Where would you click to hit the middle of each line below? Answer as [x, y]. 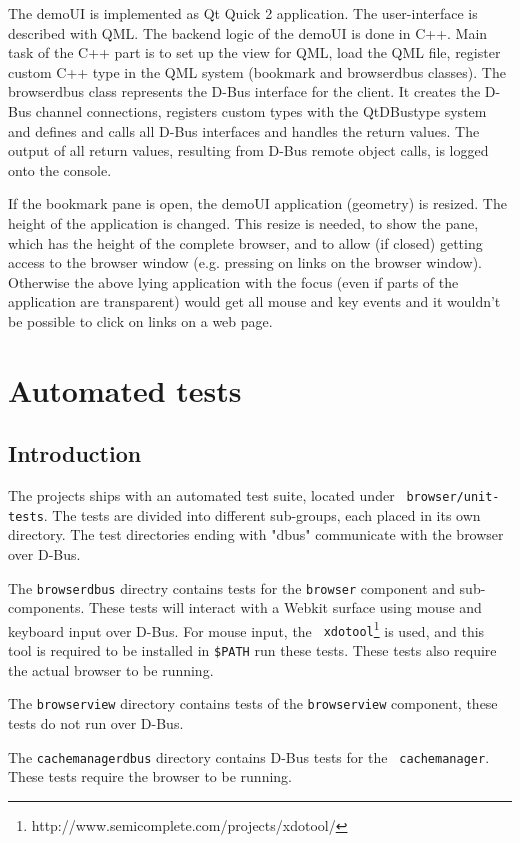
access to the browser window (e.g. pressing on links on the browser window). [245, 262]
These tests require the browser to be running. [150, 776]
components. [46, 607]
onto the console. [60, 169]
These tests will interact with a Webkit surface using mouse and [285, 607]
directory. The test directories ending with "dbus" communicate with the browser [256, 534]
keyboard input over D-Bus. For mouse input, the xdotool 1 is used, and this [246, 629]
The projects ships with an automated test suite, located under [201, 495]
